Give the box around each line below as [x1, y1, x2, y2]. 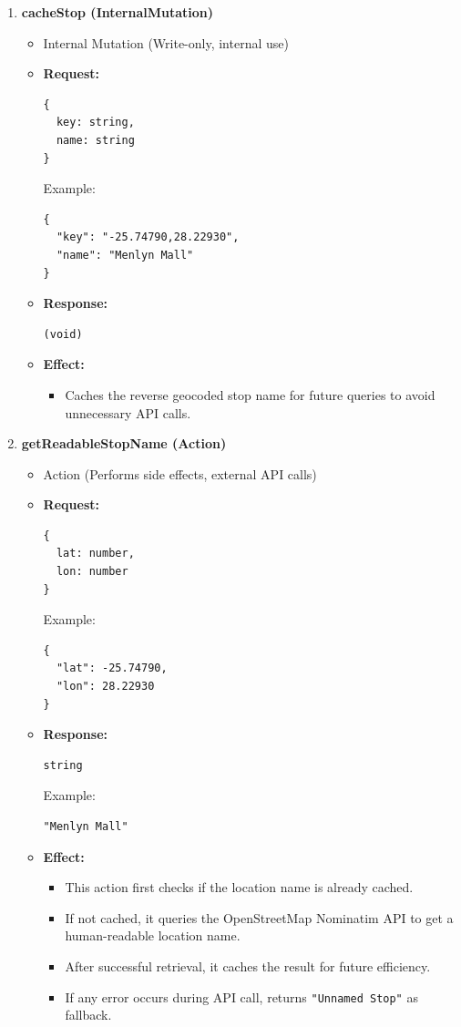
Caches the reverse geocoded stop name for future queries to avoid [65, 385, 435, 404]
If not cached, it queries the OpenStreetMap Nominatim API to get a [65, 908, 454, 927]
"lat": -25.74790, [56, 662, 168, 675]
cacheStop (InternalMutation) [21, 3, 214, 21]
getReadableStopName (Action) [21, 434, 227, 453]
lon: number [56, 565, 128, 579]
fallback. [65, 1005, 112, 1024]
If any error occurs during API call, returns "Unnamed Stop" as [65, 987, 418, 1006]
